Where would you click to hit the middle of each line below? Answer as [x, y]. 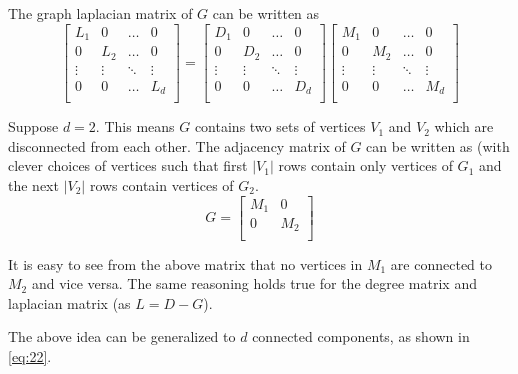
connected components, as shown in [361, 336]
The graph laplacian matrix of [100, 13]
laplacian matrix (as [69, 302]
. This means [135, 126]
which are [464, 126]
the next [33, 184]
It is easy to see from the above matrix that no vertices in [185, 263]
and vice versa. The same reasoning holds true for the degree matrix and [254, 283]
